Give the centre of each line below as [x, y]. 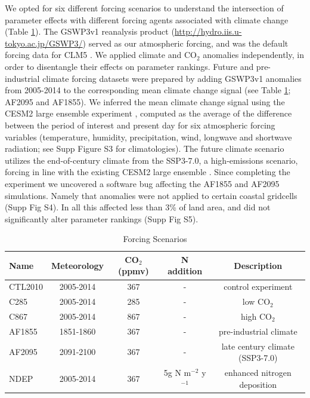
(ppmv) [133, 271]
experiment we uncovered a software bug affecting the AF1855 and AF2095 [142, 183]
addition [185, 271]
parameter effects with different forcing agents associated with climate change [147, 19]
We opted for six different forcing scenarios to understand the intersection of [144, 8]
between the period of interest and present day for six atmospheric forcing [140, 125]
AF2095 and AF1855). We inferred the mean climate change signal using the [145, 101]
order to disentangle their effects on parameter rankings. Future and [129, 66]
